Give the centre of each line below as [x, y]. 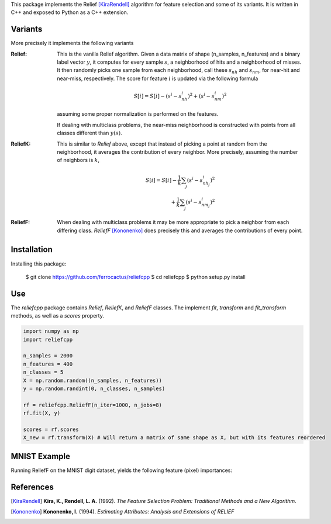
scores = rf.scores [51, 429]
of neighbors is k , [78, 160]
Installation [32, 249]
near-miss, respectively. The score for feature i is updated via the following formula [158, 78]
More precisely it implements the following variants [72, 43]
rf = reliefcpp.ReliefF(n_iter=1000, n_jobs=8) [92, 405]
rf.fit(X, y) [42, 413]
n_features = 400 [48, 364]
